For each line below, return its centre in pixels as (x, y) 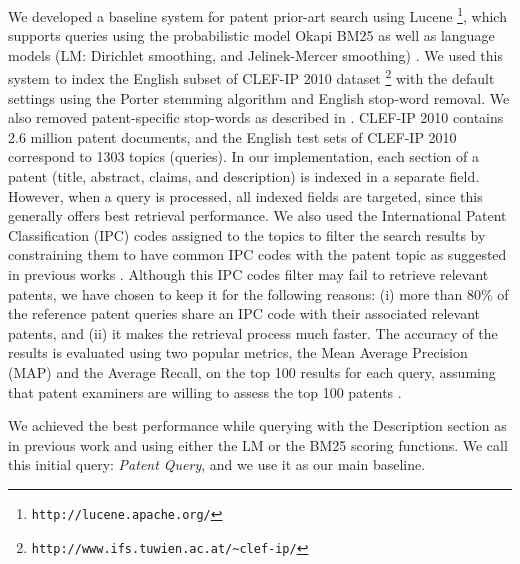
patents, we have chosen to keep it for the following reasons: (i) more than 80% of (258, 293)
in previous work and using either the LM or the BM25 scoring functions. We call (258, 444)
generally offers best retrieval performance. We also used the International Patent (257, 215)
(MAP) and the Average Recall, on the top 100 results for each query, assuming (252, 372)
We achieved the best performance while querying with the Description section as (257, 425)
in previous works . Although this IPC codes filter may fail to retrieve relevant (248, 274)
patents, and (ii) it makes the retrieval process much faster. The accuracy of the (253, 332)
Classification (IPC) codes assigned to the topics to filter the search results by (247, 234)
